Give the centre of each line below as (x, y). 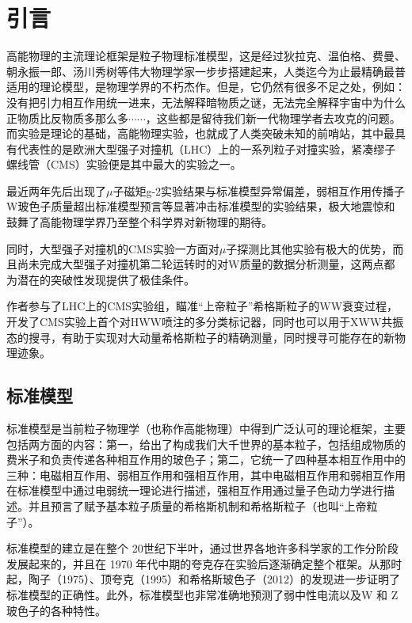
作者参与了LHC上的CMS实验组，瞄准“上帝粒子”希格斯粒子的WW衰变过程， (202, 306)
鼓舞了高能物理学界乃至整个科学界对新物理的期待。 (139, 222)
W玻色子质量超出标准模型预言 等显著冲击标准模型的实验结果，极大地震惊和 (201, 206)
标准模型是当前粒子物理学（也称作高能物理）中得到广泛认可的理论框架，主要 (206, 429)
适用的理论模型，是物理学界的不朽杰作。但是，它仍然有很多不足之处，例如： (206, 87)
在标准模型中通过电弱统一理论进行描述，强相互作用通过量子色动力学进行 (195, 490)
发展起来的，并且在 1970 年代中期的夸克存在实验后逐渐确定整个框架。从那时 (204, 563)
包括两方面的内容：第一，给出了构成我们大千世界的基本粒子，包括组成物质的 (206, 444)
